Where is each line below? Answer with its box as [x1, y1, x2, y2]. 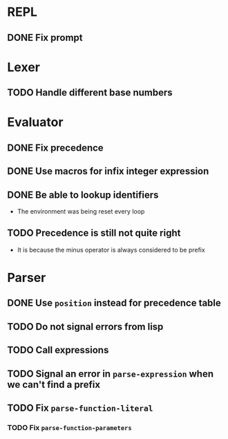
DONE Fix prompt [7, 32, 83, 44]
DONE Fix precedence [7, 142, 104, 153]
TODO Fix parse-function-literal [7, 402, 153, 413]
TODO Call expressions [7, 344, 109, 356]
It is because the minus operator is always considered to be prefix [17, 245, 205, 254]
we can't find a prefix [7, 378, 101, 391]
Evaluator [7, 115, 64, 130]
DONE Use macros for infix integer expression [7, 165, 209, 177]
